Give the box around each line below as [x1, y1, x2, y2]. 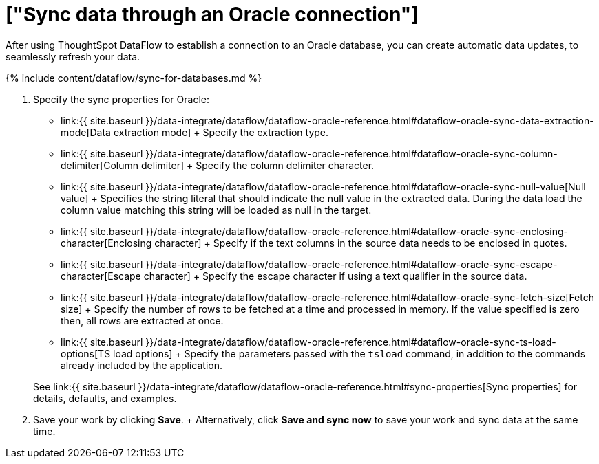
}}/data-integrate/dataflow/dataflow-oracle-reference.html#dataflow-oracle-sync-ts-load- [145, 335, 556, 348]
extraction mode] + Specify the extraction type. [113, 126, 329, 138]
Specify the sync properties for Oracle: [33, 93, 209, 105]
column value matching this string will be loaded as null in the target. [61, 203, 372, 216]
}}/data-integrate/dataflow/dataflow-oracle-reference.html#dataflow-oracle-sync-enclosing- [145, 225, 569, 237]
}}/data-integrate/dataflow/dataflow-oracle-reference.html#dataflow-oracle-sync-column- [145, 147, 558, 159]
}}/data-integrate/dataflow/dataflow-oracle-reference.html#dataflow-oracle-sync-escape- [145, 258, 558, 270]
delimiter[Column [61, 159, 138, 171]
